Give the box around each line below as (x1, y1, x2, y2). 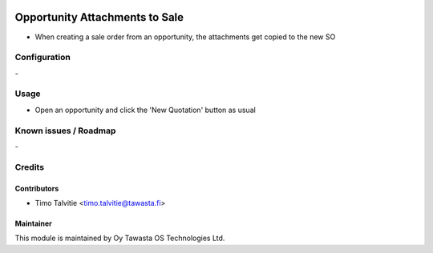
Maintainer (14, 219, 52, 228)
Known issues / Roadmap (14, 125, 116, 136)
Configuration (14, 52, 71, 63)
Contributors (14, 183, 59, 193)
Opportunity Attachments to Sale (14, 10, 184, 24)
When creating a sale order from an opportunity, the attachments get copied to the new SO (34, 32, 336, 42)
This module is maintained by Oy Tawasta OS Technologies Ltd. (14, 233, 225, 243)
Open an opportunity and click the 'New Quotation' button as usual (34, 105, 256, 114)
